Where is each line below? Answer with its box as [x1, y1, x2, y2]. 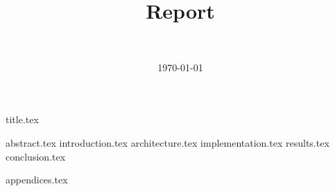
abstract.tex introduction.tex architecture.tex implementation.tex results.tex [6, 135, 329, 149]
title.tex [6, 112, 39, 127]
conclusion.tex [6, 149, 66, 163]
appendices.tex [6, 172, 68, 187]
